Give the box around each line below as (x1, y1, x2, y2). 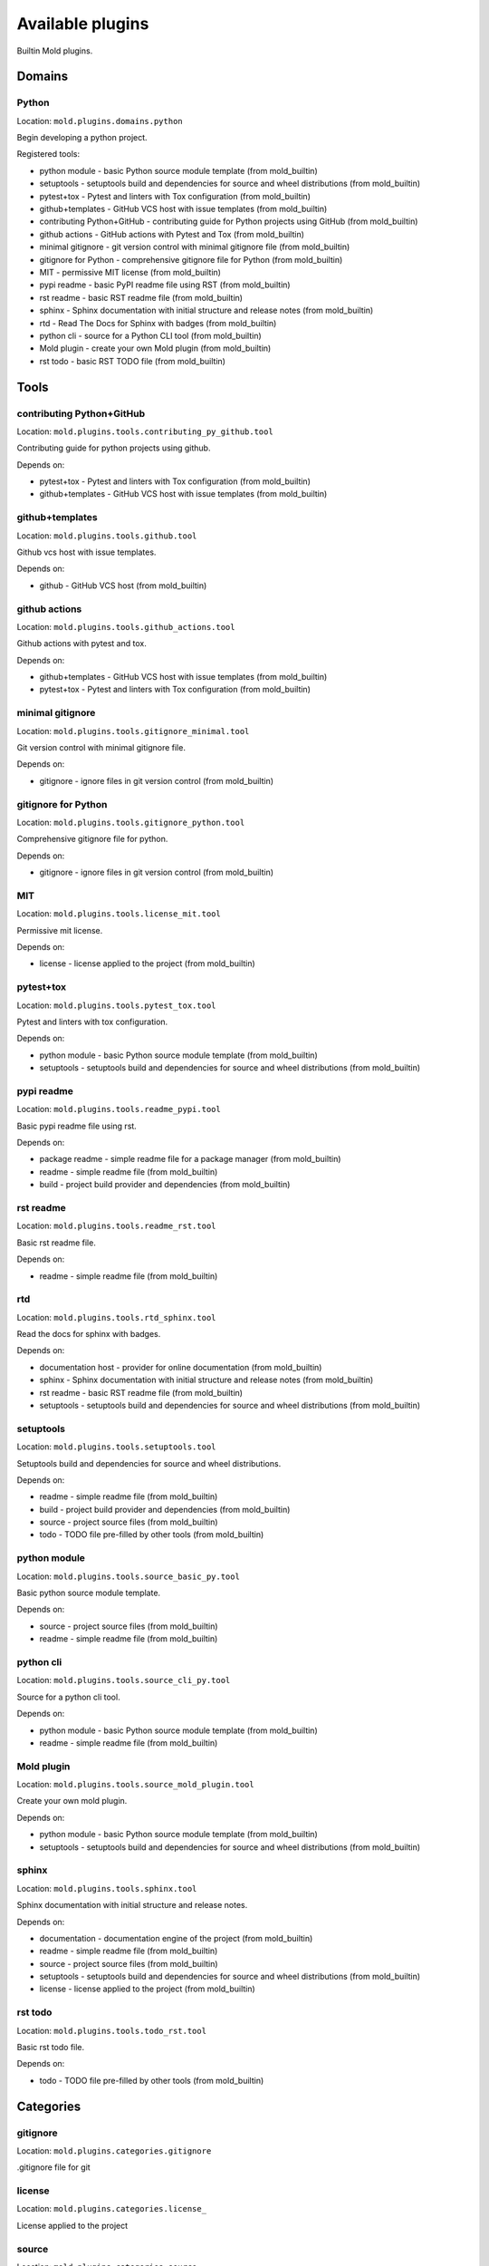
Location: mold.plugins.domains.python (16, 115, 183, 126)
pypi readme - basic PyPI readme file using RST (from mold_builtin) (39, 279, 291, 290)
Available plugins (16, 14, 149, 34)
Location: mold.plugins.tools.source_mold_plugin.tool (16, 1779, 254, 1790)
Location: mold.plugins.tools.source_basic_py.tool (16, 1571, 240, 1582)
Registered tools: (16, 149, 81, 160)
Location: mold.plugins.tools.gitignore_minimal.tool (16, 725, 250, 736)
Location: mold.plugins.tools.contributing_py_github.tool (16, 426, 273, 437)
